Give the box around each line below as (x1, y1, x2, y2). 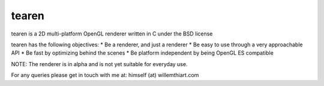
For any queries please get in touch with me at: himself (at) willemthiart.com (11, 72, 199, 79)
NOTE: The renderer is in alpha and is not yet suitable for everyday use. (11, 60, 188, 67)
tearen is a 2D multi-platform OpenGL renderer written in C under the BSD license (11, 30, 213, 37)
